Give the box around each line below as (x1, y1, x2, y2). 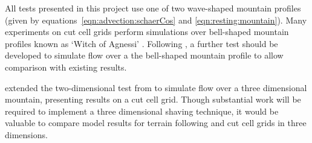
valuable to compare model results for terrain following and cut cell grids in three (5, 116, 307, 129)
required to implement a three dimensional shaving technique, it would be (5, 104, 279, 117)
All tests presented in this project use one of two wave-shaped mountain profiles (5, 2, 301, 14)
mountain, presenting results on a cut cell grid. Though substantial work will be (5, 93, 301, 106)
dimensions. (5, 128, 48, 141)
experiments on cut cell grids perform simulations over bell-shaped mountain (5, 25, 289, 38)
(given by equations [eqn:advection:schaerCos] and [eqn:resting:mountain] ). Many (5, 13, 307, 26)
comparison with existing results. (5, 60, 127, 73)
